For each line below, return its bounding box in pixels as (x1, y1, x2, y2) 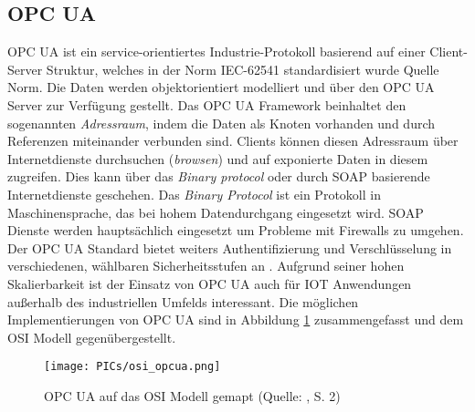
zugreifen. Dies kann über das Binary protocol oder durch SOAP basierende (7, 167, 430, 186)
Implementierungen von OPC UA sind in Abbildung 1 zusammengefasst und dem (7, 310, 464, 329)
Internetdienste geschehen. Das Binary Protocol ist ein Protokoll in (7, 184, 381, 203)
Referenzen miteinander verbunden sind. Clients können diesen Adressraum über (7, 131, 459, 150)
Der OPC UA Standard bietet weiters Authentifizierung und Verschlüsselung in (7, 238, 452, 257)
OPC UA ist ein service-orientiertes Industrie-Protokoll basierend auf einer (7, 42, 426, 61)
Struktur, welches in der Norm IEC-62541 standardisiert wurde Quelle (46, 59, 439, 78)
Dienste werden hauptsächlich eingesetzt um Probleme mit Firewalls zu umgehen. (7, 221, 464, 240)
